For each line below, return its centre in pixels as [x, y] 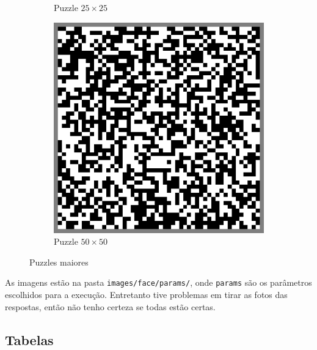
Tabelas [29, 339]
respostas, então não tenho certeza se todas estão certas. [110, 306]
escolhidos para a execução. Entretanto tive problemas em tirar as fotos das [146, 295]
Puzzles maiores [59, 262]
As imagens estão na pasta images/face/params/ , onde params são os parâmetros [158, 282]
